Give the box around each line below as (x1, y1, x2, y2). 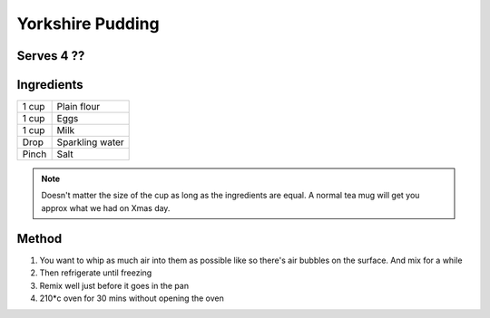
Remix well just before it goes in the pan (39, 280, 190, 291)
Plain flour (56, 101, 101, 113)
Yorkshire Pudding (16, 14, 160, 34)
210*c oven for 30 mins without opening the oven (39, 293, 224, 304)
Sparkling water (56, 136, 124, 149)
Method (16, 231, 63, 246)
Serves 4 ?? (16, 48, 85, 63)
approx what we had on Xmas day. (41, 202, 171, 213)
